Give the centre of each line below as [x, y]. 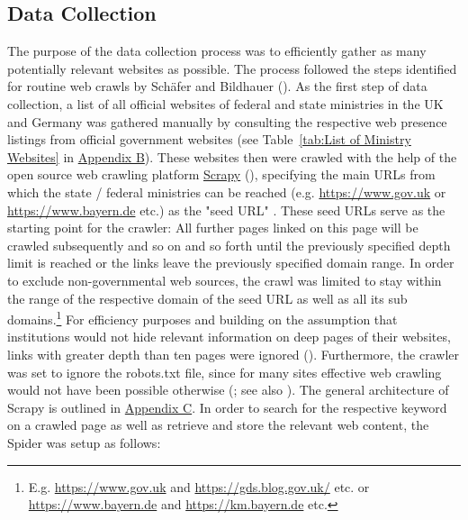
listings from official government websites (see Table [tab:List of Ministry [209, 139]
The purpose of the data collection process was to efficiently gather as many [217, 51]
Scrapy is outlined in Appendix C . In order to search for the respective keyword [227, 407]
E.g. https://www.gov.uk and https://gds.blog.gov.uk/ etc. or [199, 486]
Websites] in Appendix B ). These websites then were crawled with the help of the [232, 156]
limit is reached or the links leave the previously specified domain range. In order [231, 263]
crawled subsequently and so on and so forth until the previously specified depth [229, 245]
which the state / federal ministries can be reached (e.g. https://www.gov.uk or [227, 192]
